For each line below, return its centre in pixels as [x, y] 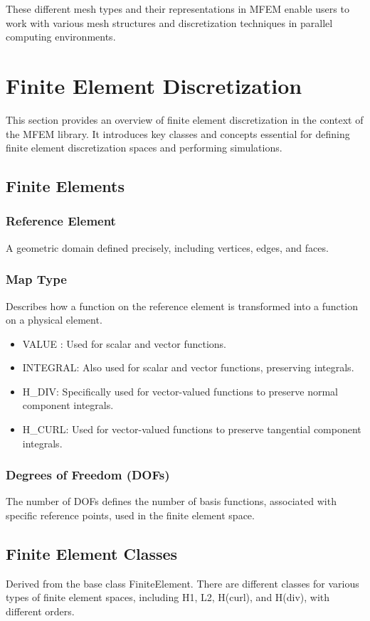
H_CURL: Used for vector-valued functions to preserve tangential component [192, 429]
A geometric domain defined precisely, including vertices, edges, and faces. [167, 247]
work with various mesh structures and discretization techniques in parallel [169, 22]
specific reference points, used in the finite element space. [130, 515]
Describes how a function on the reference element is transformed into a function [182, 306]
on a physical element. [54, 320]
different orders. [40, 611]
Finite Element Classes [92, 554]
